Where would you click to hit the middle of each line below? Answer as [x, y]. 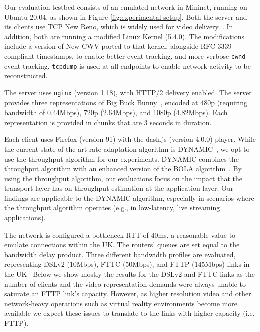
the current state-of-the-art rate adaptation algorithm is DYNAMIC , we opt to [127, 148]
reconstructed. [26, 76]
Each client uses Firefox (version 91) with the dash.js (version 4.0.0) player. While [130, 139]
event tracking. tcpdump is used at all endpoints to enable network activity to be [127, 66]
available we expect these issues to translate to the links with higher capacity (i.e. [129, 313]
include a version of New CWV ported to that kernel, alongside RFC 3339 [118, 46]
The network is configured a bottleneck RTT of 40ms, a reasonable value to [120, 234]
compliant [19, 56]
